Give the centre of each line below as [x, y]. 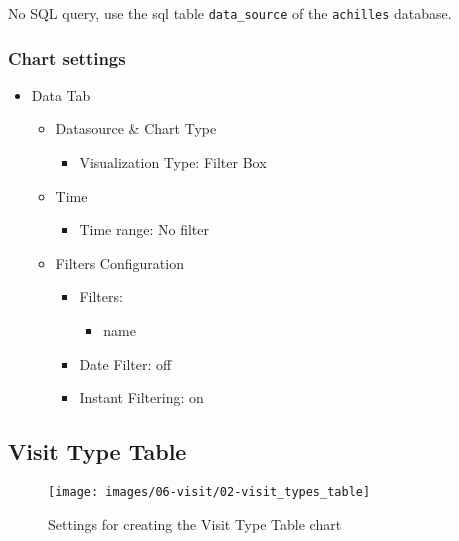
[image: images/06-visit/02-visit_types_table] [209, 492]
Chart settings [67, 57]
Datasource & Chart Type [136, 128]
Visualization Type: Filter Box [173, 162]
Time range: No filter [144, 229]
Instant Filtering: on [141, 397]
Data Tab [61, 94]
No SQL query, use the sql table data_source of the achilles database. [230, 13]
